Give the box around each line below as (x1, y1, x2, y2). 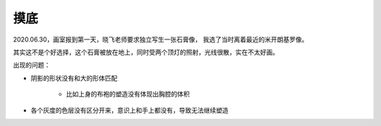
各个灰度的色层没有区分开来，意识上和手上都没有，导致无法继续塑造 (30, 106, 229, 114)
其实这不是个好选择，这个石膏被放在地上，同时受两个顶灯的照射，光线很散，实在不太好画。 (13, 48, 279, 56)
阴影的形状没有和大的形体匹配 (30, 74, 118, 82)
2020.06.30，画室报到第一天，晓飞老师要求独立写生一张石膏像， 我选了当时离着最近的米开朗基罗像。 (13, 35, 308, 44)
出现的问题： (13, 61, 51, 70)
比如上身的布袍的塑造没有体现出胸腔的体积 (66, 90, 190, 99)
